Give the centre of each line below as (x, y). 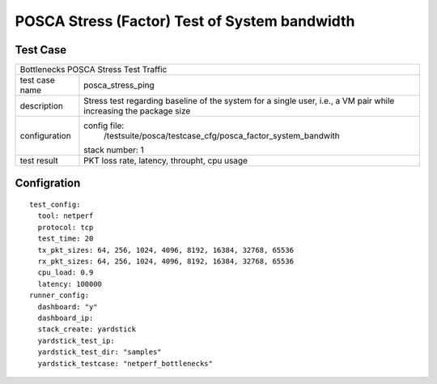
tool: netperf (66, 216)
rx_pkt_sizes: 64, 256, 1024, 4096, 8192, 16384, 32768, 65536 (166, 262)
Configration (48, 183)
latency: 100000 (70, 284)
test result (39, 160)
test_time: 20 (66, 239)
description (42, 106)
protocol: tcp (66, 227)
